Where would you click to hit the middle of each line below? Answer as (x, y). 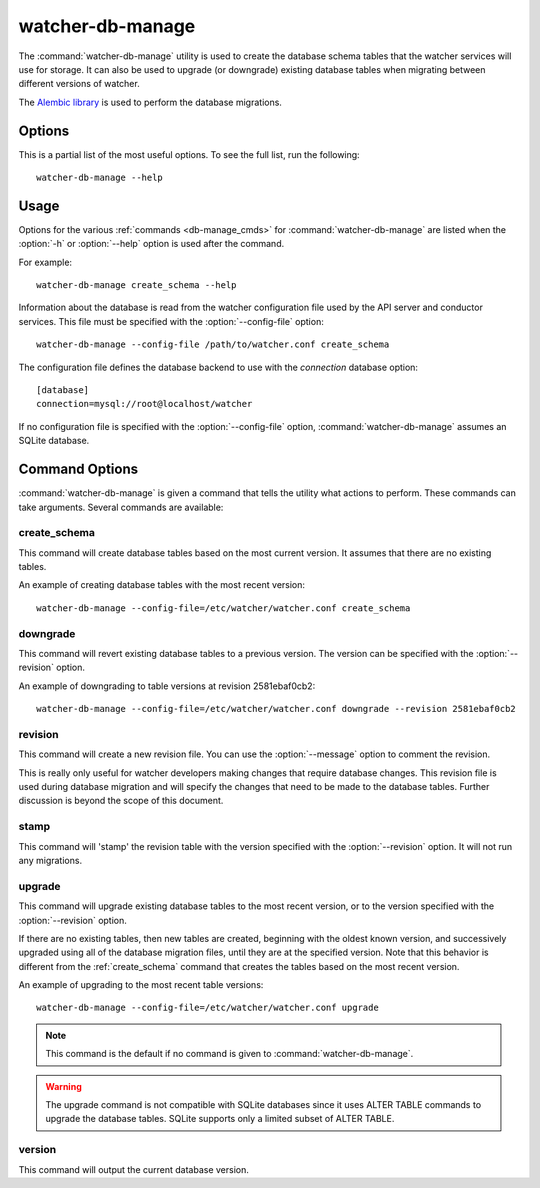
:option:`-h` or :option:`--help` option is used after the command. (151, 244)
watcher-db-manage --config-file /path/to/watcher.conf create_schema (213, 344)
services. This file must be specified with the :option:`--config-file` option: (171, 321)
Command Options (78, 469)
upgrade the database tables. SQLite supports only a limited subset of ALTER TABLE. (220, 1119)
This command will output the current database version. (134, 1169)
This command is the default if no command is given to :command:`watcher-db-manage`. (229, 1054)
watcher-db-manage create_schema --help (136, 285)
